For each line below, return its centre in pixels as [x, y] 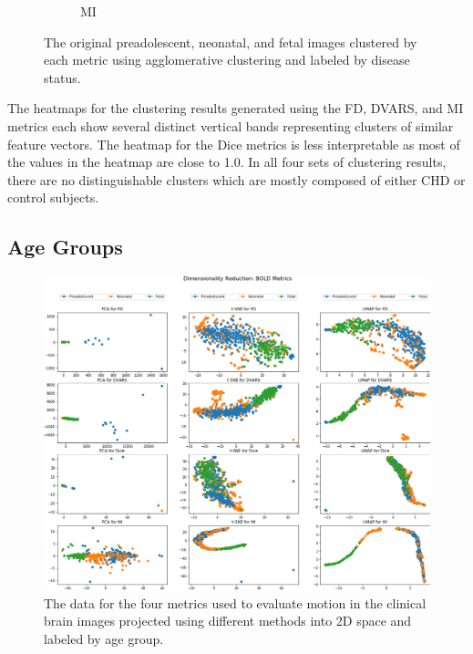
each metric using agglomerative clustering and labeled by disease [227, 60]
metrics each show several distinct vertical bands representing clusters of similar [231, 125]
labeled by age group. [104, 638]
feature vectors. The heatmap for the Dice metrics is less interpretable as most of [234, 144]
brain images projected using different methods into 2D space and [228, 621]
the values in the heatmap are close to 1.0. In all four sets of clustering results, [227, 162]
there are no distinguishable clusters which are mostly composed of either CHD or [236, 179]
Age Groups [65, 247]
